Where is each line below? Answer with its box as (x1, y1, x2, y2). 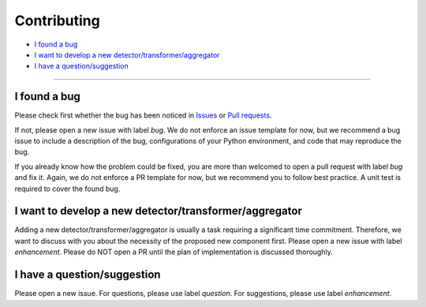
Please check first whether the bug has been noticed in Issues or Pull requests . (14, 110, 272, 120)
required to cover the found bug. (14, 184, 121, 193)
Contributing (14, 12, 100, 29)
